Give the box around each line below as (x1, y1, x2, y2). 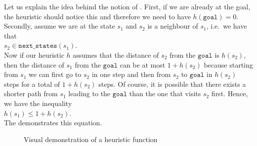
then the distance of (4, 59, 64, 70)
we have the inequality (4, 98, 72, 108)
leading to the (68, 88, 111, 99)
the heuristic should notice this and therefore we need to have (4, 11, 191, 21)
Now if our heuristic (4, 49, 64, 60)
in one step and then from (91, 69, 171, 79)
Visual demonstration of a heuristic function (24, 134, 158, 144)
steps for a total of (4, 78, 60, 89)
